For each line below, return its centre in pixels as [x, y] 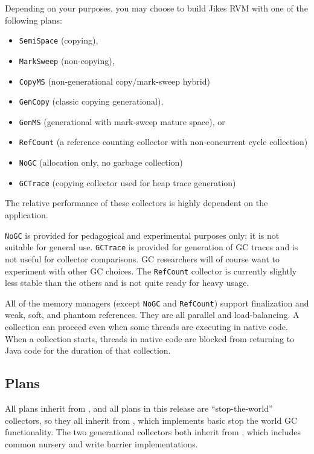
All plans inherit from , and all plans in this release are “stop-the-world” [139, 408]
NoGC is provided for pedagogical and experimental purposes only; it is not [142, 235]
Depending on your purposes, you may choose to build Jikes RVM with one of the [156, 8]
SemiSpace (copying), [59, 40]
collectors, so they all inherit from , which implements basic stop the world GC [151, 420]
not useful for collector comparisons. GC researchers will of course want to [143, 258]
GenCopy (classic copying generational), [91, 101]
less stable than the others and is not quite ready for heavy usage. [127, 283]
